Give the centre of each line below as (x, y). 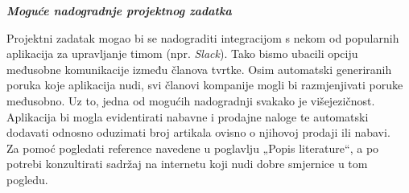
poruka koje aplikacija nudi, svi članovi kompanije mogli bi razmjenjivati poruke (205, 85)
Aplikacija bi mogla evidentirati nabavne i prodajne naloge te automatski (188, 116)
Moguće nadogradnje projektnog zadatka (119, 10)
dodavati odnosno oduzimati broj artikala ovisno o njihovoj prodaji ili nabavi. (198, 132)
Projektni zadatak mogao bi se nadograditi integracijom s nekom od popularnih (203, 37)
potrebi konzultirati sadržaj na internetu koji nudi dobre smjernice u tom (187, 164)
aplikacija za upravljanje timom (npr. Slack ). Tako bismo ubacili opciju (182, 53)
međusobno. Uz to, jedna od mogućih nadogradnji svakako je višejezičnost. (191, 100)
